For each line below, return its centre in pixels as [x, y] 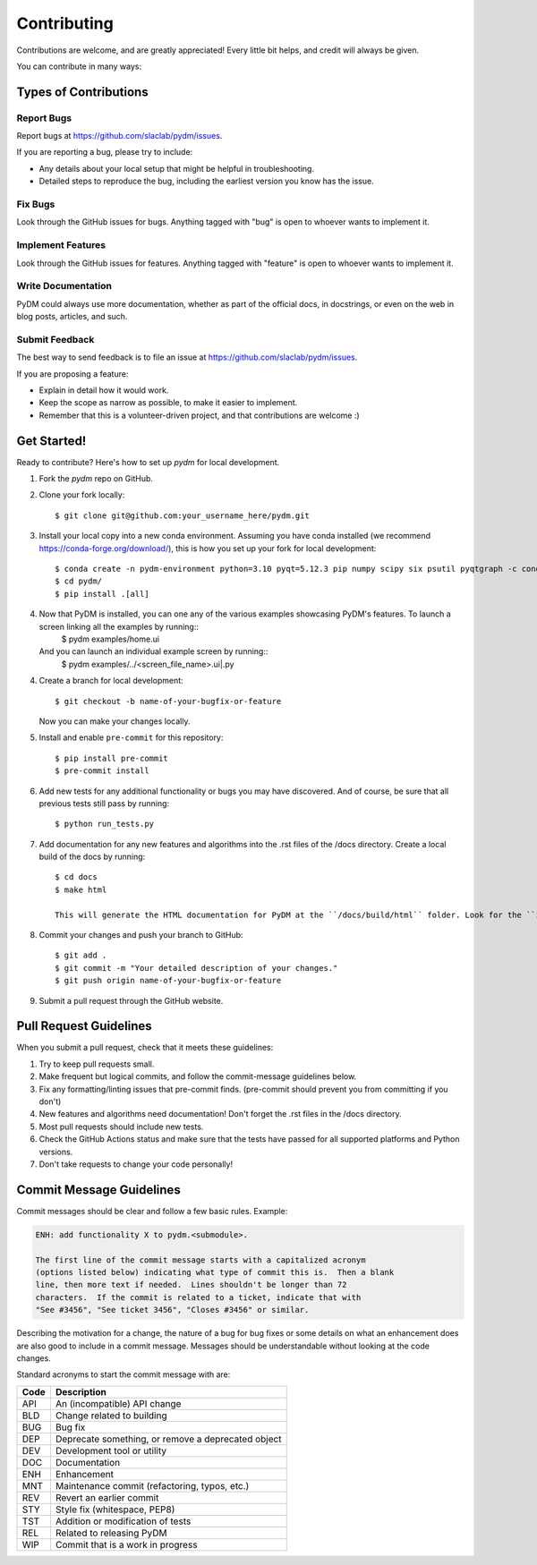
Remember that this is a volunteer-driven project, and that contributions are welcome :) [199, 415]
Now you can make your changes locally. [115, 721]
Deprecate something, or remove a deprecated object [168, 1439]
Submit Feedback [55, 339]
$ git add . [81, 956]
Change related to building [111, 1416]
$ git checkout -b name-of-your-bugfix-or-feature [168, 701]
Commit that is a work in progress [126, 1544]
